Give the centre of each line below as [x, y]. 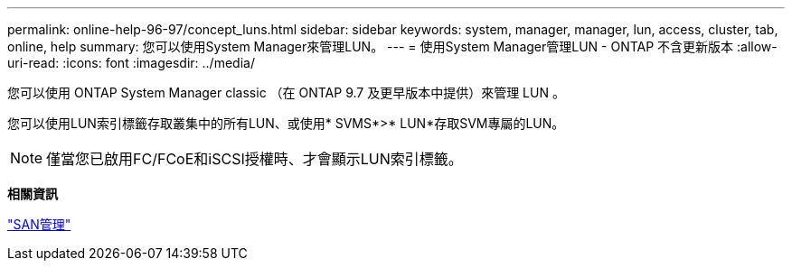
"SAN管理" [39, 224]
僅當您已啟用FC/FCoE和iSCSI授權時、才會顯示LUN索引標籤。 [255, 159]
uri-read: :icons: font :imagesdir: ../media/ [131, 63]
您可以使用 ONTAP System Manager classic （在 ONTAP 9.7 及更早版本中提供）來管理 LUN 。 [286, 92]
